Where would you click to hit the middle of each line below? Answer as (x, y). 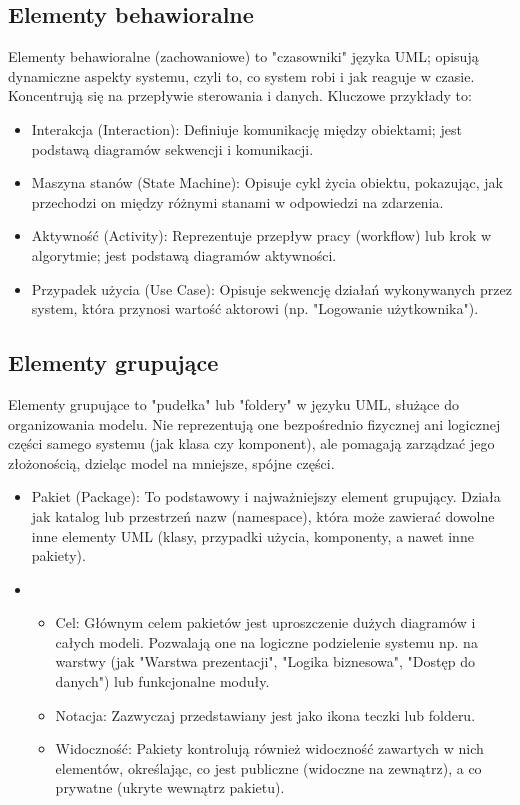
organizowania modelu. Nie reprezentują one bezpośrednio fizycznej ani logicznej (254, 423)
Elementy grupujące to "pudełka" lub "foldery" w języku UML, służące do (233, 403)
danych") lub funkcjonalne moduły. (162, 681)
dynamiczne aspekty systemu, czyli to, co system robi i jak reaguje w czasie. (241, 75)
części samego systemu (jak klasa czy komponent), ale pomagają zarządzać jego (251, 443)
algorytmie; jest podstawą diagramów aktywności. (184, 254)
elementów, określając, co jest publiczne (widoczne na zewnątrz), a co (268, 767)
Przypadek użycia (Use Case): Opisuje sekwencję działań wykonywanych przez (271, 288)
